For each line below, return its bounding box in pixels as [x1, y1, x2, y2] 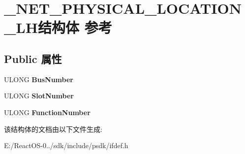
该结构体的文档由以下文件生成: [4, 123, 102, 134]
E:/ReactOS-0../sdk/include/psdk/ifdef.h [4, 140, 128, 151]
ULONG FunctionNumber [4, 107, 91, 117]
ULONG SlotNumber [4, 91, 74, 101]
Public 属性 [4, 51, 62, 66]
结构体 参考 [37, 17, 112, 37]
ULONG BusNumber [4, 74, 73, 84]
